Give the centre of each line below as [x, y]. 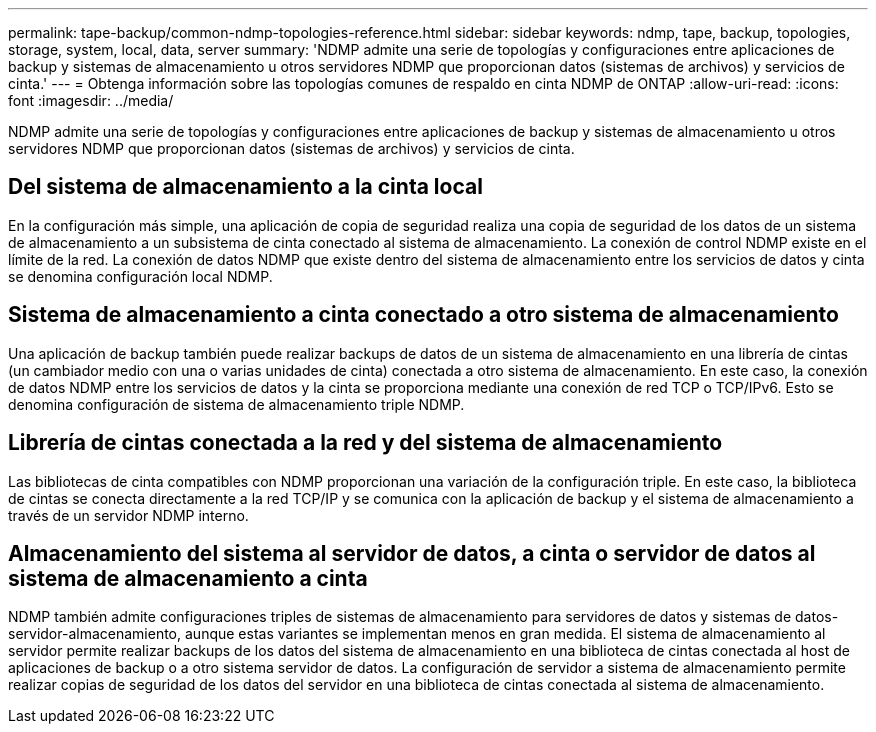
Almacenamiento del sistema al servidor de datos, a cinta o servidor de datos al [412, 553]
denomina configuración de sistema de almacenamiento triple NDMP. [236, 404]
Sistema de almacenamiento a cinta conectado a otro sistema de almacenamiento [423, 315]
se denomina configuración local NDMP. [140, 276]
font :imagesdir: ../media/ [91, 100]
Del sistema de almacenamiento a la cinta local [245, 187]
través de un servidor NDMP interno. [128, 515]
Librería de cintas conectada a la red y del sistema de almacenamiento [365, 443]
